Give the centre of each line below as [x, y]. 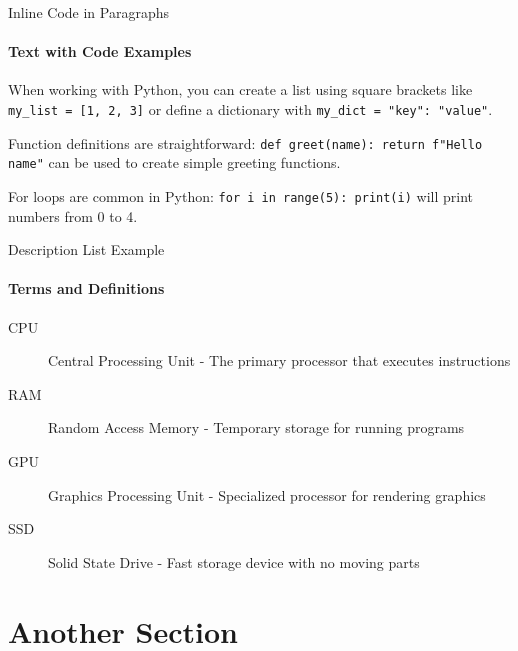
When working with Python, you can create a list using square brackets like [240, 89]
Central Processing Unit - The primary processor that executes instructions [279, 360]
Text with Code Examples [100, 51]
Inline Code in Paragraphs [88, 12]
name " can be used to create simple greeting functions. [174, 162]
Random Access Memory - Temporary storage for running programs [256, 427]
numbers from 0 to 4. [73, 215]
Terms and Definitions [86, 288]
